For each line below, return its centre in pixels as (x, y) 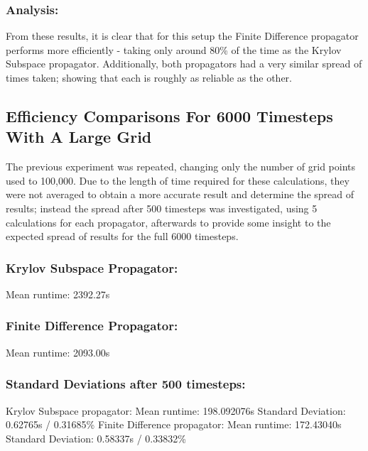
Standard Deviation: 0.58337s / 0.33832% (96, 438)
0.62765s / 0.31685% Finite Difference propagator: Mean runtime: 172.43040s (174, 424)
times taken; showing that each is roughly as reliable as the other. (149, 77)
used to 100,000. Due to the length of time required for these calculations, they (178, 180)
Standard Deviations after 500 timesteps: (126, 384)
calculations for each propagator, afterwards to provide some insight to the (168, 222)
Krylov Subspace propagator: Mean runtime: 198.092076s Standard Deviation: (176, 410)
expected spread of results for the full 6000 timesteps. (122, 236)
